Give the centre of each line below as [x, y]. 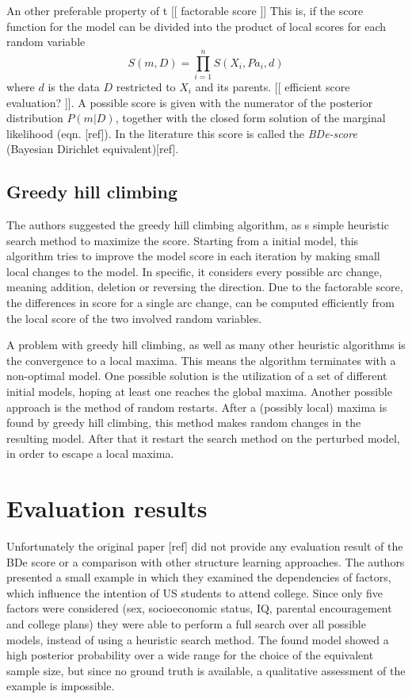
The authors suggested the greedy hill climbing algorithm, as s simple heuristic [198, 225]
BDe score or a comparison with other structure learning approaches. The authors [206, 561]
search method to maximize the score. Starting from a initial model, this [183, 240]
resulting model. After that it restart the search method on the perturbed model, [203, 438]
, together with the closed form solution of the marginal [250, 118]
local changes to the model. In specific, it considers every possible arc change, [195, 271]
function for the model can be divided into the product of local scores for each [196, 26]
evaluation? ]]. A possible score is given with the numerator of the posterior [190, 102]
